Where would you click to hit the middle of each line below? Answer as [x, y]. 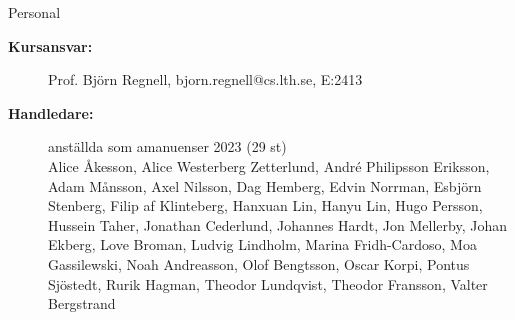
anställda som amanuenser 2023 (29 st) [167, 146]
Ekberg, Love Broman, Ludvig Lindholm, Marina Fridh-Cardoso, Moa [262, 244]
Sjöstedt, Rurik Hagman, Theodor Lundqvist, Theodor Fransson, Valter [268, 283]
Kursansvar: [50, 45]
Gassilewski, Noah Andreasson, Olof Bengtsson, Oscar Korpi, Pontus [259, 263]
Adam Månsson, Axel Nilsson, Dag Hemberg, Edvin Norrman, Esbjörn [265, 185]
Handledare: [51, 112]
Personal [34, 12]
